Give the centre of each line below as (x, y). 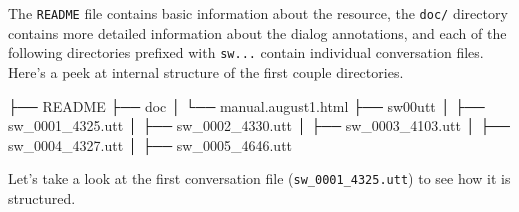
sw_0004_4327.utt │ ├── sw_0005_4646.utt (150, 144)
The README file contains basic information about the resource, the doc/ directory (258, 13)
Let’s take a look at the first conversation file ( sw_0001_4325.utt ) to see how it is (259, 178)
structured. (42, 197)
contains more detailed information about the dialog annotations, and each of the (257, 32)
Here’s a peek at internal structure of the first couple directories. (206, 71)
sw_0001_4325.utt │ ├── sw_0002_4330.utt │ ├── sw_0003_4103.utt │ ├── (259, 125)
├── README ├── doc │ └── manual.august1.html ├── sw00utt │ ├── (246, 105)
